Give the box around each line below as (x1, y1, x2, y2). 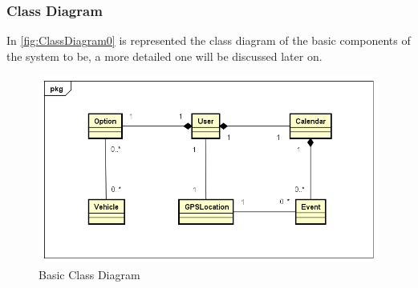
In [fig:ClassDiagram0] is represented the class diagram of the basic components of (6, 32, 411, 49)
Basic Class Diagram (39, 266, 140, 282)
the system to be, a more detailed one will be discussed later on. (6, 47, 323, 64)
